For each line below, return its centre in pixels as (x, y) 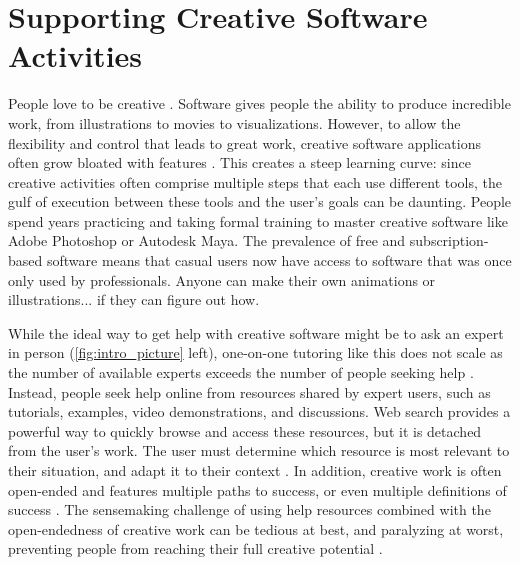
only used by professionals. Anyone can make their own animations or (222, 279)
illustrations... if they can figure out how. (134, 299)
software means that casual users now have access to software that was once (279, 260)
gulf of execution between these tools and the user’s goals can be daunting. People (260, 201)
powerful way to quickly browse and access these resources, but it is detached (245, 430)
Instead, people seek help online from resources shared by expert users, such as (249, 391)
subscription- (449, 240)
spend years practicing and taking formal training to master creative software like (258, 220)
